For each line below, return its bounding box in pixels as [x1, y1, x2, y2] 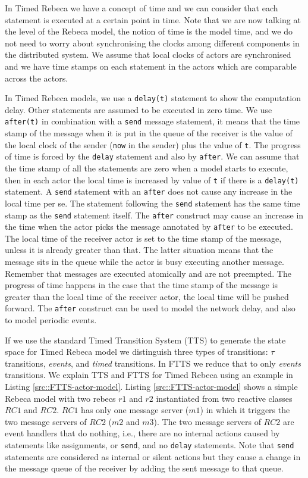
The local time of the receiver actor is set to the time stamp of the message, [5, 232, 282, 244]
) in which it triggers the [200, 404, 290, 416]
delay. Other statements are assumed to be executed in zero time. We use [5, 103, 272, 115]
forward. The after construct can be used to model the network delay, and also [5, 302, 296, 314]
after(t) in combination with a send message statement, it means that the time [5, 115, 300, 127]
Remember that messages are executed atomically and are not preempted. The [5, 267, 291, 279]
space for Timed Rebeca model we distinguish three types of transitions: [5, 345, 268, 358]
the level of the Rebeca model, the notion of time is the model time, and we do [5, 25, 293, 38]
